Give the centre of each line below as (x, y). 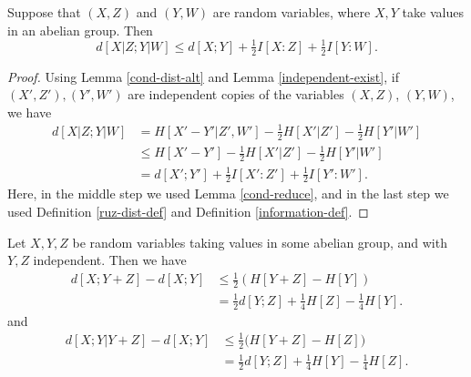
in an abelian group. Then (80, 30)
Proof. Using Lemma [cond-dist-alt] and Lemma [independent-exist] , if (203, 76)
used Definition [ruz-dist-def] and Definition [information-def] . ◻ (188, 212)
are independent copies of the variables (236, 94)
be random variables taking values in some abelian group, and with (260, 242)
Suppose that (44, 12)
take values (433, 12)
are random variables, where (292, 12)
